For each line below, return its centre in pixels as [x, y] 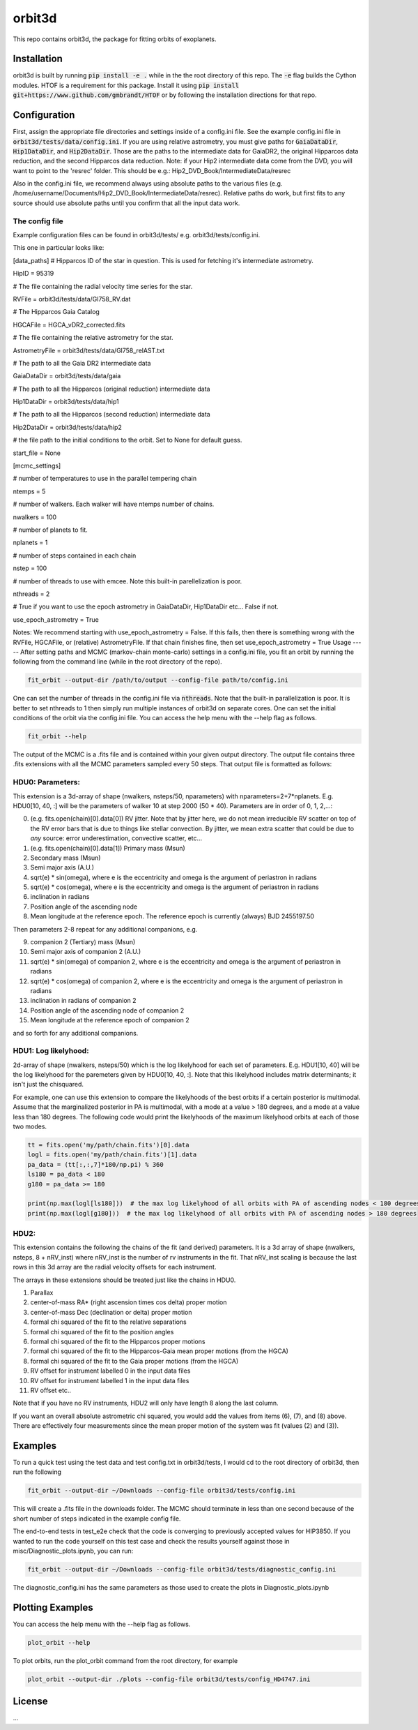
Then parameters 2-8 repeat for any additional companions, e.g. [105, 929]
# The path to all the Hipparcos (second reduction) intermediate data [111, 415]
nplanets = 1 [30, 543]
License [30, 1702]
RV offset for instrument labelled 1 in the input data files [110, 1380]
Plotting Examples [53, 1608]
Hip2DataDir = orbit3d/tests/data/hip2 [67, 427]
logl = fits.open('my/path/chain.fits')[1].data [112, 1155]
